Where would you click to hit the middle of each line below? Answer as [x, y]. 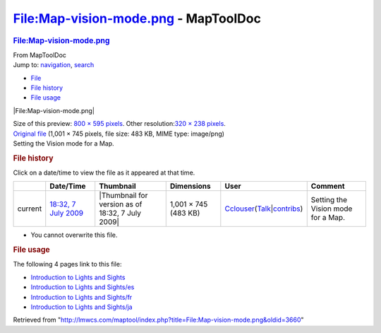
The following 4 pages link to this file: [67, 264]
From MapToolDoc [40, 55]
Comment [328, 186]
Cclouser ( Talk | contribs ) [264, 209]
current [30, 209]
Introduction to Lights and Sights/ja [82, 307]
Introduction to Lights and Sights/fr [81, 297]
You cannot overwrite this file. [74, 235]
